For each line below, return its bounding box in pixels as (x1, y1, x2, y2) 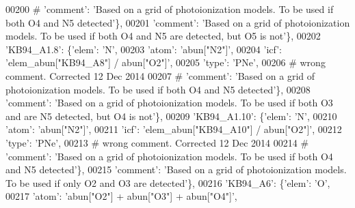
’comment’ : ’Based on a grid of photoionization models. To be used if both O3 (5, 95, 333, 110)
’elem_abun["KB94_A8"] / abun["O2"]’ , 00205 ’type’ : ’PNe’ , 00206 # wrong (5, 55, 326, 70)
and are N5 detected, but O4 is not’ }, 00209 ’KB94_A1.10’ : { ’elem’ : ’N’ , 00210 (5, 108, 337, 123)
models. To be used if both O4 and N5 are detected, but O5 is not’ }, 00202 (5, 29, 321, 43)
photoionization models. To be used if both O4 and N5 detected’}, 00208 (5, 82, 311, 96)
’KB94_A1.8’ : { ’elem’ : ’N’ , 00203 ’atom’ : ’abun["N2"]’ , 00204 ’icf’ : (5, 42, 282, 56)
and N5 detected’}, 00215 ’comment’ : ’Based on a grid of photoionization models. (5, 162, 347, 177)
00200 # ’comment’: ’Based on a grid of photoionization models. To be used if (5, 2, 334, 16)
